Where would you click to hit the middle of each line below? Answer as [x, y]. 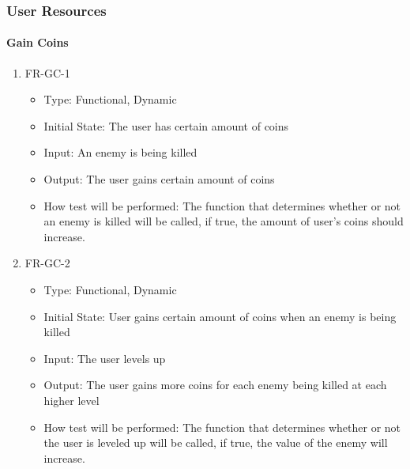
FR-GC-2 [47, 263]
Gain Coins [38, 42]
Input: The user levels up [105, 358]
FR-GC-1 [47, 72]
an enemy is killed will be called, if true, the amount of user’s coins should [224, 221]
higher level [71, 400]
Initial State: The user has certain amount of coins [166, 125]
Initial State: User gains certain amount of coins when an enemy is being [220, 316]
